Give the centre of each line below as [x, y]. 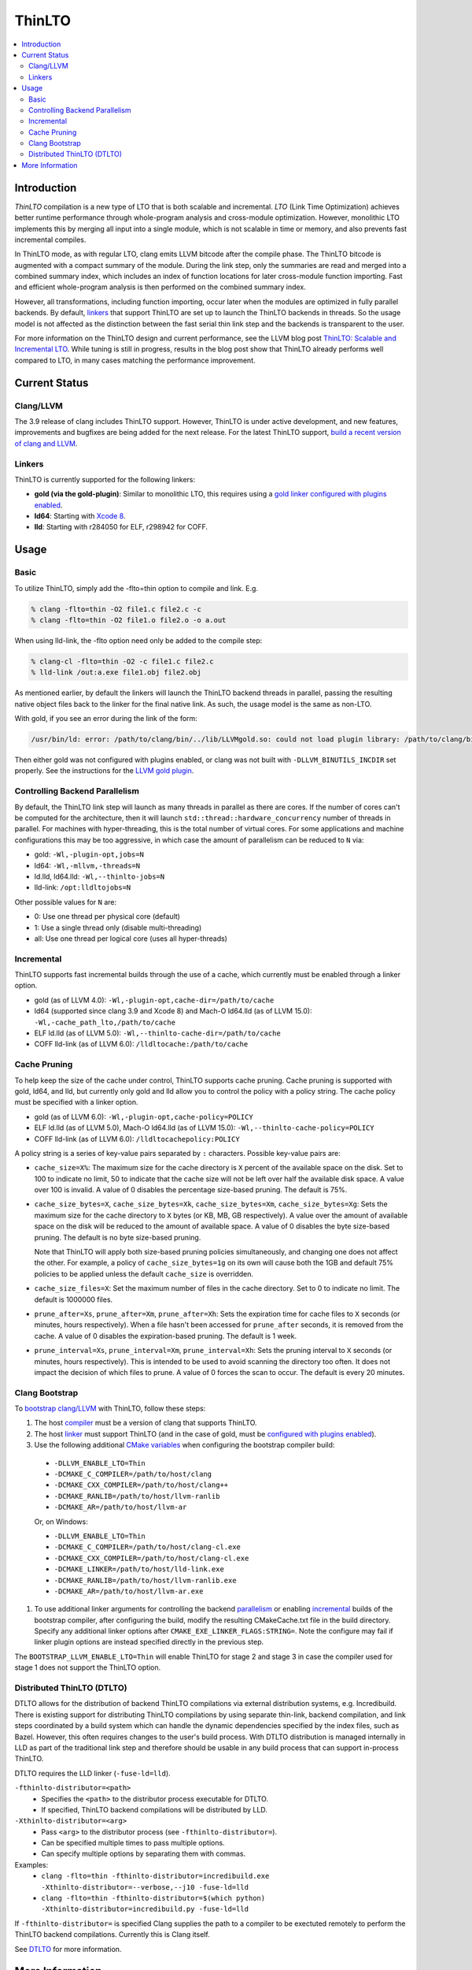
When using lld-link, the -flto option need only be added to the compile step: [138, 640]
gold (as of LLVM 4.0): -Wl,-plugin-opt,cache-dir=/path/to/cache [154, 1000]
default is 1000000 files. [74, 1299]
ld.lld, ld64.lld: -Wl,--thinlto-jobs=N [100, 876]
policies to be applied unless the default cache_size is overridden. [144, 1273]
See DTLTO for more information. [68, 1949]
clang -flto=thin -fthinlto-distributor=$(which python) [153, 1898]
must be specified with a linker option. [76, 1102]
